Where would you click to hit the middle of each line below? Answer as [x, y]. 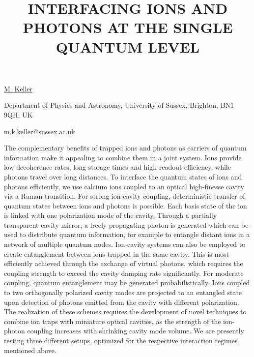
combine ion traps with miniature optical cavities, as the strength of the [113, 321]
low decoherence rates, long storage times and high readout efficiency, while [117, 167]
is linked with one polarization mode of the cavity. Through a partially [111, 215]
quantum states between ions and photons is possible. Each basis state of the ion [126, 205]
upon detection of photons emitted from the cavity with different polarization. [122, 302]
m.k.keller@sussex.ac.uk [40, 131]
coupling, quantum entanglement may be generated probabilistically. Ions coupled [127, 283]
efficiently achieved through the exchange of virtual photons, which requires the [124, 263]
